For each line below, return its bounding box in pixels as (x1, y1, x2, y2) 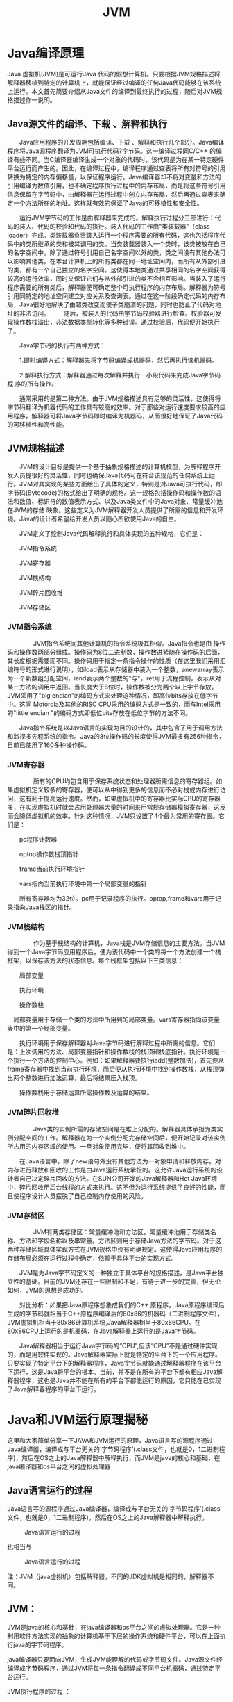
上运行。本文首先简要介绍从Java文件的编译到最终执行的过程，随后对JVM (7, 87, 216, 95)
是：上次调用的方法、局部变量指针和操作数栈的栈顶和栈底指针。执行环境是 (7, 1047, 220, 1056)
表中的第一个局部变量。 (7, 1024, 74, 1033)
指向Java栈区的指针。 (12, 903, 76, 911)
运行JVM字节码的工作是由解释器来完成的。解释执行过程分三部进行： (19, 213, 215, 222)
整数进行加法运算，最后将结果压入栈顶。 (25, 1074, 141, 1082)
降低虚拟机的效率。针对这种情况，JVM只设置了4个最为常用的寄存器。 (19, 812, 219, 820)
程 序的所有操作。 (7, 379, 58, 388)
